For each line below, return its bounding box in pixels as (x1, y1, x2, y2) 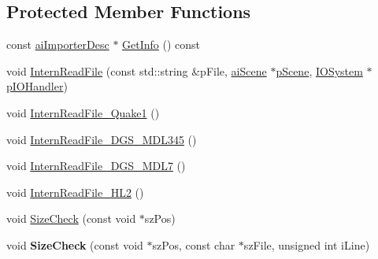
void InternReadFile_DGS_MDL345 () (6, 131, 197, 147)
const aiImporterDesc (6, 36, 109, 53)
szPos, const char (152, 236, 235, 253)
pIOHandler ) (6, 78, 68, 94)
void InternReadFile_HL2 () (6, 183, 144, 200)
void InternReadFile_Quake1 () (6, 104, 160, 120)
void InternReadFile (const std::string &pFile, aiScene (6, 62, 267, 79)
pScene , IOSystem (276, 62, 363, 79)
